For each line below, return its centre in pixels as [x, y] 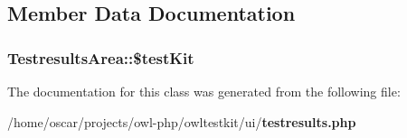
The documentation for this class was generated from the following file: [204, 91]
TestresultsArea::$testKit [101, 57]
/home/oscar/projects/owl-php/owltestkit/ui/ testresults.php [182, 121]
